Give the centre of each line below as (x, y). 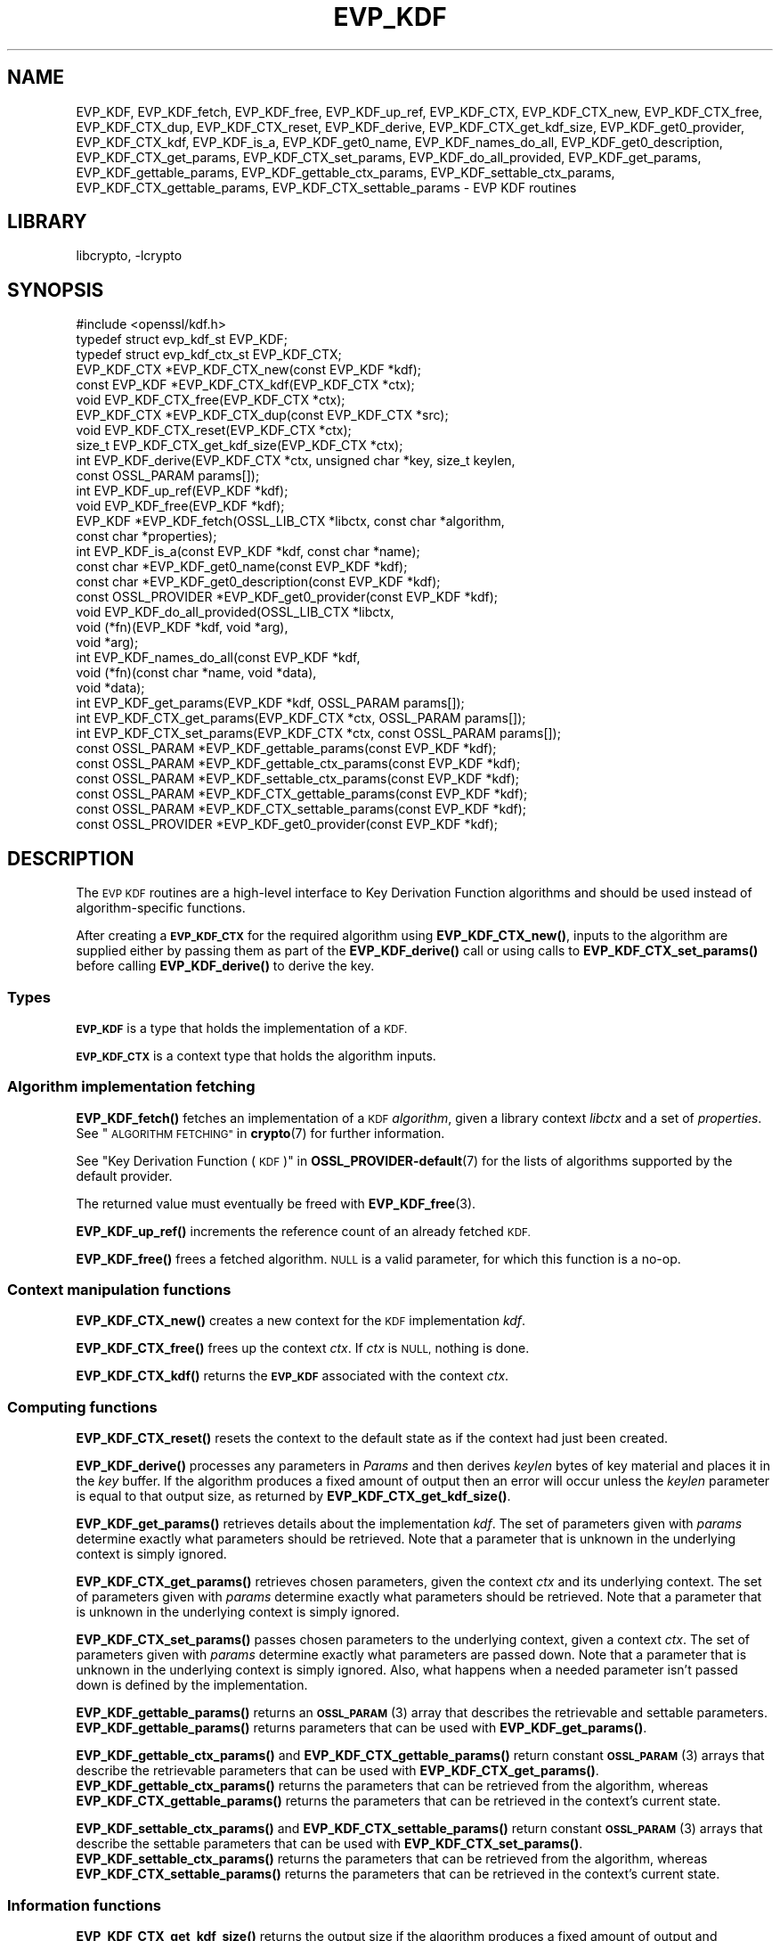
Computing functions (82, 1407)
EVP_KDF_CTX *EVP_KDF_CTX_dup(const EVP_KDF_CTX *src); (262, 415)
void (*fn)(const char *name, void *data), (196, 673)
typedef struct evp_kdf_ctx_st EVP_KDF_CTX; (209, 355)
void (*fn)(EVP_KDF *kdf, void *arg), (182, 627)
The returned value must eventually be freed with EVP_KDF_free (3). (276, 1203)
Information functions (85, 1905)
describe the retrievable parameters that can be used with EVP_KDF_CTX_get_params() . (337, 1771)
